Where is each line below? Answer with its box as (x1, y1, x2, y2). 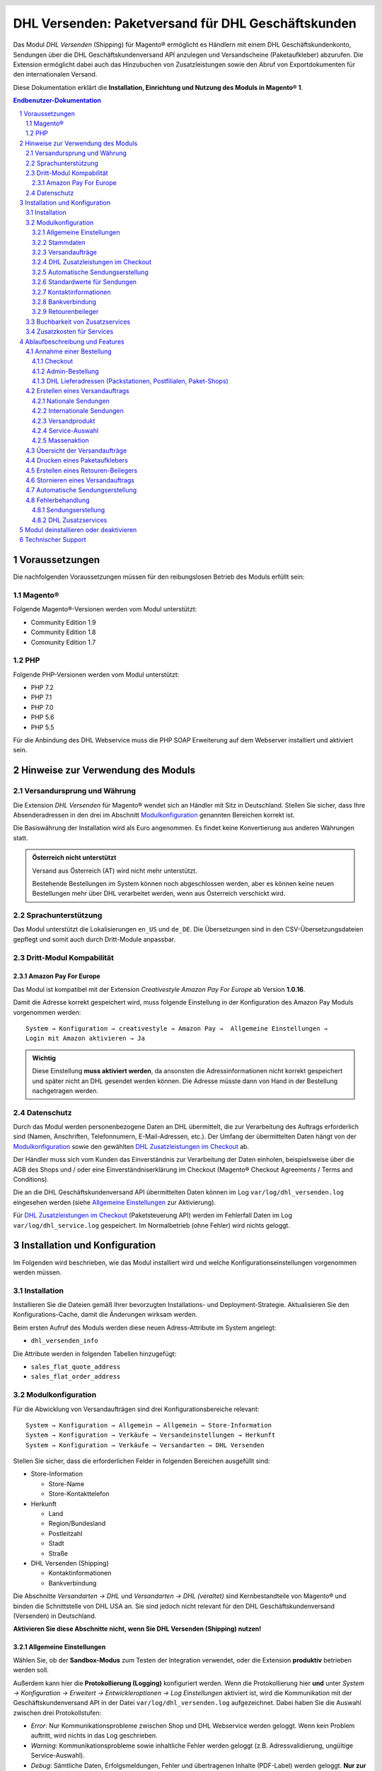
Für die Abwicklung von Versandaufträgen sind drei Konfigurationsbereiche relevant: (13, 1405, 260, 1413)
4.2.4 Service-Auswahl (32, 426, 99, 435)
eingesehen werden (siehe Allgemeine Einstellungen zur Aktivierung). (13, 1198, 216, 1206)
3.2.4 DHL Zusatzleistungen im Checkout (32, 258, 152, 266)
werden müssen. (13, 1268, 62, 1277)
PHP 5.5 (30, 723, 54, 731)
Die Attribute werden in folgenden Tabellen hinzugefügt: (13, 1350, 177, 1358)
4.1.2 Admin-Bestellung (32, 367, 99, 375)
